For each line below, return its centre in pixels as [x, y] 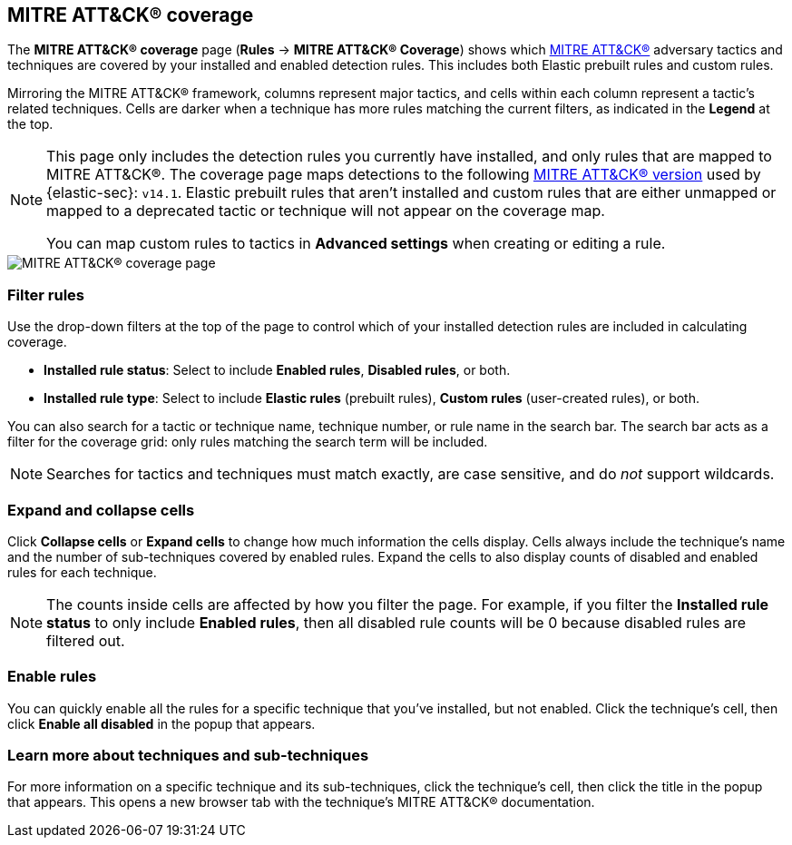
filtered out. [86, 640]
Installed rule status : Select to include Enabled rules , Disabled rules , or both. [277, 370]
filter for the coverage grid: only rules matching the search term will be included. [248, 442]
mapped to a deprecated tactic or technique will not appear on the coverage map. [326, 211]
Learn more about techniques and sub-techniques [188, 756]
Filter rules [46, 295]
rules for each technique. [82, 572]
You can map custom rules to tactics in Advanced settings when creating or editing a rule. [356, 244]
